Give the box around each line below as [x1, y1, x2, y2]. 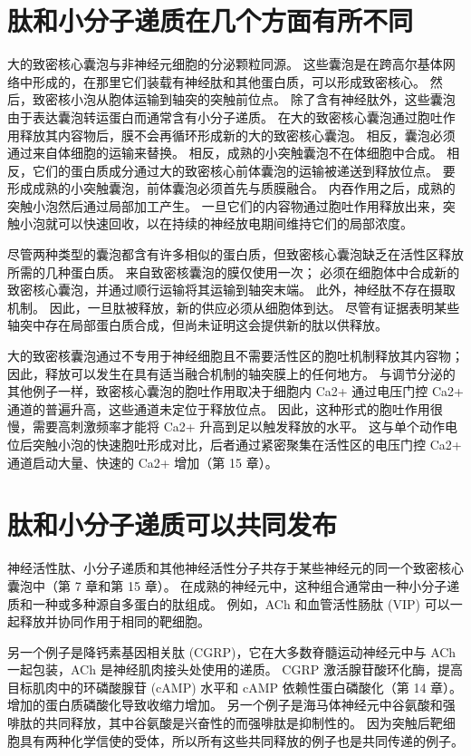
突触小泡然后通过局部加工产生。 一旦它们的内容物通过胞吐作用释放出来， [7, 196, 443, 215]
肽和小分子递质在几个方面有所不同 [7, 2, 414, 39]
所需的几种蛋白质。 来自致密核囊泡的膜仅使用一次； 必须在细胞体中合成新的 [7, 262, 460, 281]
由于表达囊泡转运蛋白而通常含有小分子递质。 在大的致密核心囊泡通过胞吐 [7, 107, 443, 126]
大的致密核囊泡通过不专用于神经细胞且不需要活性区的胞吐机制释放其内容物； [7, 346, 464, 365]
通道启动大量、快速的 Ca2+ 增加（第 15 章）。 [7, 452, 278, 471]
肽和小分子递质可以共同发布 [7, 506, 338, 543]
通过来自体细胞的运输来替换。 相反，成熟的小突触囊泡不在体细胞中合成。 [7, 143, 443, 162]
